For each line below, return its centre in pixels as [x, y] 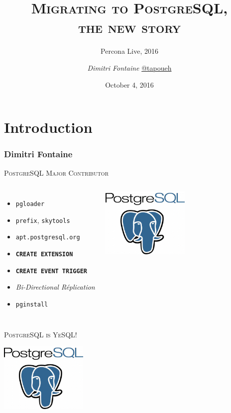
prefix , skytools [43, 220]
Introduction [48, 127]
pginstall [32, 304]
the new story [129, 27]
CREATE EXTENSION [44, 255]
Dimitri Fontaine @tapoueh [129, 67]
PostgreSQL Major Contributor [56, 172]
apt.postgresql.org [48, 238]
